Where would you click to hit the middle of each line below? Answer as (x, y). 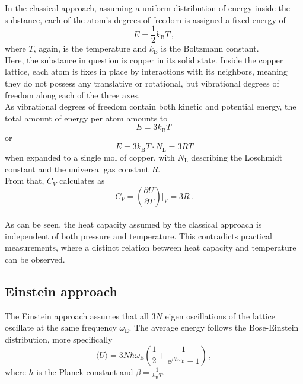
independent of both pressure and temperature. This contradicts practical (138, 236)
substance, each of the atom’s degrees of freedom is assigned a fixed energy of (145, 19)
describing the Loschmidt (237, 157)
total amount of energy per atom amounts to (86, 118)
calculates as (82, 180)
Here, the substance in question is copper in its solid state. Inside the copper (144, 60)
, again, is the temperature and (90, 48)
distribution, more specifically (59, 339)
